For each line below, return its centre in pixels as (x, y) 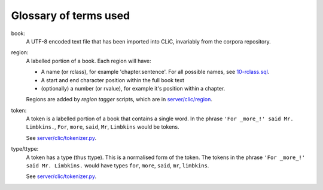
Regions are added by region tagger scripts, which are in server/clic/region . (119, 99)
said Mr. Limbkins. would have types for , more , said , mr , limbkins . (118, 166)
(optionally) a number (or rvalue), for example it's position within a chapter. (133, 88)
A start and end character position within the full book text (113, 80)
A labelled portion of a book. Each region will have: (89, 61)
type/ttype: (25, 149)
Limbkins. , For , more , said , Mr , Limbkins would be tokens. (103, 127)
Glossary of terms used (71, 15)
